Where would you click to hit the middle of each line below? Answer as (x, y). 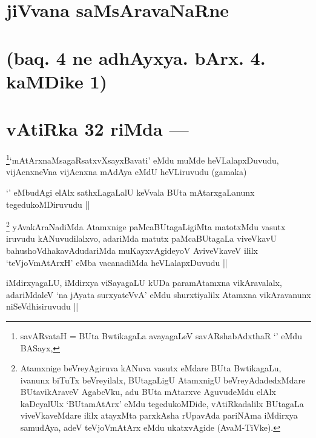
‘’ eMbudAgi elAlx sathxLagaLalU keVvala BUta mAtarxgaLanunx (130, 192)
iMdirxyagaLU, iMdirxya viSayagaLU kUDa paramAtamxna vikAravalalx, (144, 283)
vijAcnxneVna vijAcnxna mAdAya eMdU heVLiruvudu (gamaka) (127, 172)
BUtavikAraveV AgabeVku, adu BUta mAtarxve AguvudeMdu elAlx (148, 392)
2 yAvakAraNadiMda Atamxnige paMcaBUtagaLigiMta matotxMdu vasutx (146, 226)
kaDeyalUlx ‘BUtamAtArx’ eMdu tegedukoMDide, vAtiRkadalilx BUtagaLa (162, 403)
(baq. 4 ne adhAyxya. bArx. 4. (136, 57)
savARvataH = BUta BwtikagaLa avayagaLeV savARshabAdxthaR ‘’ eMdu (161, 335)
